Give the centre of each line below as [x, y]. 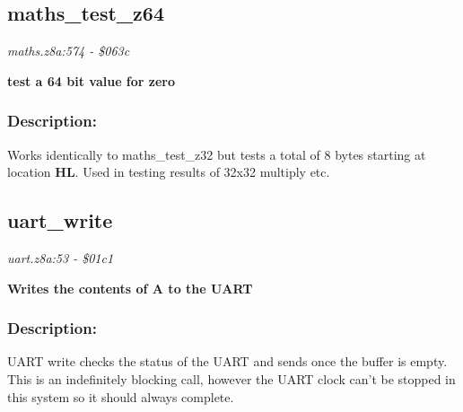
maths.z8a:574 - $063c [69, 51]
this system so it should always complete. [121, 396]
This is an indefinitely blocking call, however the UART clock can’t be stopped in [231, 379]
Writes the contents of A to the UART [130, 288]
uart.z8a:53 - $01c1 [61, 258]
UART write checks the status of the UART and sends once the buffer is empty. [227, 361]
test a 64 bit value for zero [92, 80]
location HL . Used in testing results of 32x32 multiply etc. [169, 172]
